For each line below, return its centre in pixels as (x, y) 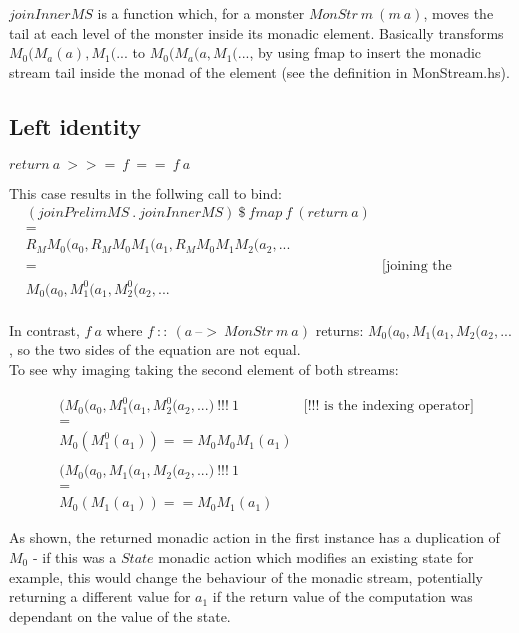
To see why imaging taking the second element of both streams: (204, 369)
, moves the (458, 13)
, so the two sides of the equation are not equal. (155, 349)
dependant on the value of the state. (120, 615)
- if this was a (74, 556)
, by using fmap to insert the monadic (365, 52)
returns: (339, 329)
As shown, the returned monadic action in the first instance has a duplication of (254, 537)
